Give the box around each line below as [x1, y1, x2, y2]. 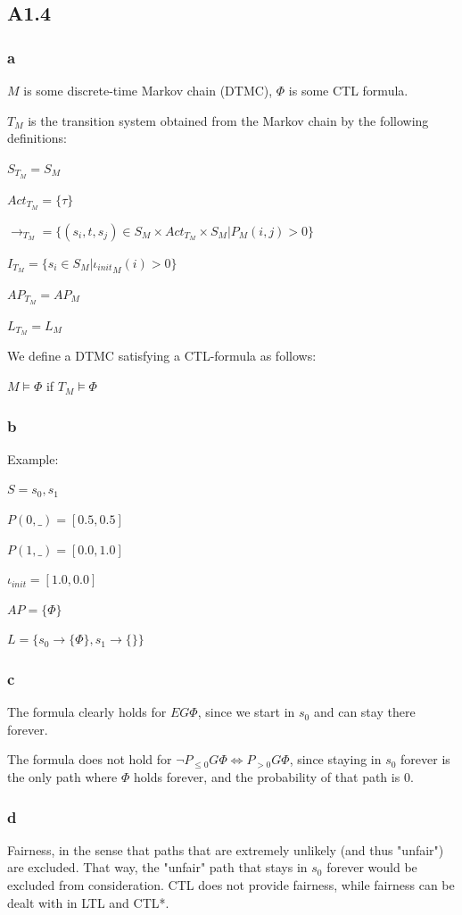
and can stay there [313, 703, 416, 721]
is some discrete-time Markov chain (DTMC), [23, 81, 273, 99]
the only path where [7, 768, 118, 786]
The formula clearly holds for [7, 703, 167, 721]
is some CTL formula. [288, 81, 408, 99]
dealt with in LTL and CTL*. [7, 893, 169, 911]
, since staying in [289, 750, 382, 769]
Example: [7, 449, 59, 468]
